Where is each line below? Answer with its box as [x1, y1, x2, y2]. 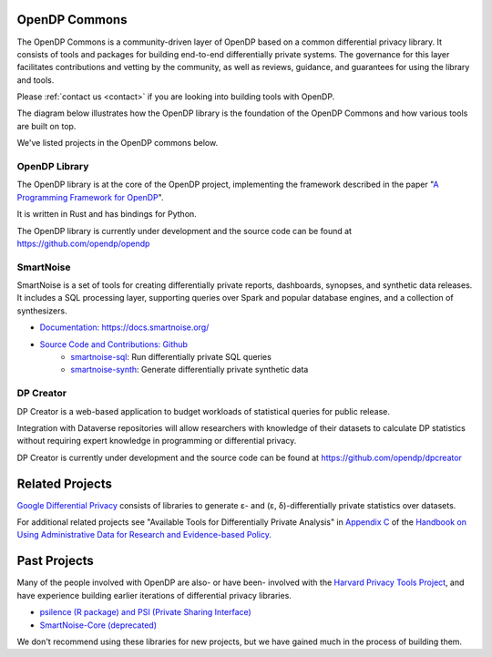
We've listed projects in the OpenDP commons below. [16, 138, 219, 149]
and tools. [16, 74, 55, 86]
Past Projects [16, 553, 95, 569]
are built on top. [16, 120, 77, 131]
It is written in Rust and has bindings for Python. [16, 209, 198, 220]
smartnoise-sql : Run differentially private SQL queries [70, 352, 272, 363]
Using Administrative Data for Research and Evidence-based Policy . [16, 529, 272, 540]
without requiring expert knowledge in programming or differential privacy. [16, 436, 297, 447]
